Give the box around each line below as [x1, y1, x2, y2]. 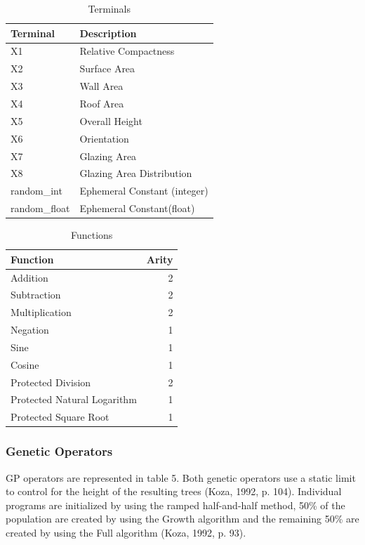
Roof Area [79, 96, 124, 110]
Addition [11, 270, 48, 284]
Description [79, 25, 137, 40]
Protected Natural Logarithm [11, 392, 137, 407]
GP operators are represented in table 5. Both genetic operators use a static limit [6, 470, 356, 485]
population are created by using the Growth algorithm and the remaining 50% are [6, 511, 359, 526]
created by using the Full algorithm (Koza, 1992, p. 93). [6, 525, 246, 539]
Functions [70, 228, 113, 242]
